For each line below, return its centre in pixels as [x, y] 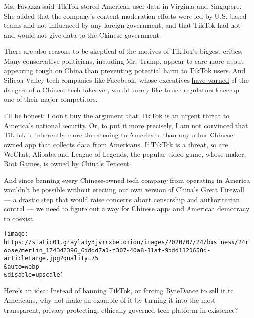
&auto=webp [21, 267]
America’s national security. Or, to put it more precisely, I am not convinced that [126, 125]
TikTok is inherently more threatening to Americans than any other [106, 135]
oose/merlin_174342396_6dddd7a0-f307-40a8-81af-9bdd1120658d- [107, 250]
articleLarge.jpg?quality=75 [51, 259]
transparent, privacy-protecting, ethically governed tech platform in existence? [121, 309]
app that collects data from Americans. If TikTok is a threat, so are [127, 144]
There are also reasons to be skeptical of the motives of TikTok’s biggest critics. [124, 51]
